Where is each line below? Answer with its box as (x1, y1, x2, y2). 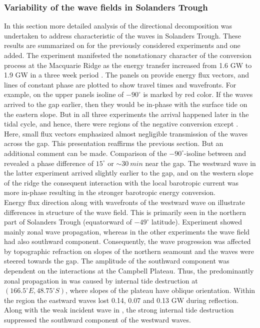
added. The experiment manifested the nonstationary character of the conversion (4, 50, 252, 60)
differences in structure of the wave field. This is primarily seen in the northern (4, 206, 246, 217)
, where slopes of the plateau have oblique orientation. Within (65, 285, 255, 295)
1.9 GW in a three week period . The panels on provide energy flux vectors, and (4, 69, 249, 80)
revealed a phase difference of (4, 157, 94, 168)
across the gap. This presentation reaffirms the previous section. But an (4, 138, 223, 148)
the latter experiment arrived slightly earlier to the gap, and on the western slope (4, 167, 253, 178)
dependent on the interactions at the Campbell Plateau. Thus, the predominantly (4, 265, 254, 276)
